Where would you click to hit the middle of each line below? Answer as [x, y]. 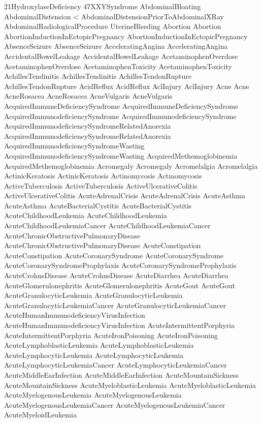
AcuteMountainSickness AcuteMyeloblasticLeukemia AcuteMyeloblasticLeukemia [130, 385]
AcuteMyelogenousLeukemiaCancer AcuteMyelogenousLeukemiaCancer [115, 404]
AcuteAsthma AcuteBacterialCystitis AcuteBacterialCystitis [98, 205]
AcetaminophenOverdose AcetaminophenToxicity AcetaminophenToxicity [118, 66]
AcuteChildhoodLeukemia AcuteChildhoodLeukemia [86, 215]
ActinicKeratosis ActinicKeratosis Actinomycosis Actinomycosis [103, 176]
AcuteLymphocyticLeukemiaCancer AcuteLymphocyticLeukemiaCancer [116, 365]
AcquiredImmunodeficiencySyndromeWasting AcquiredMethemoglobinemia [121, 155]
